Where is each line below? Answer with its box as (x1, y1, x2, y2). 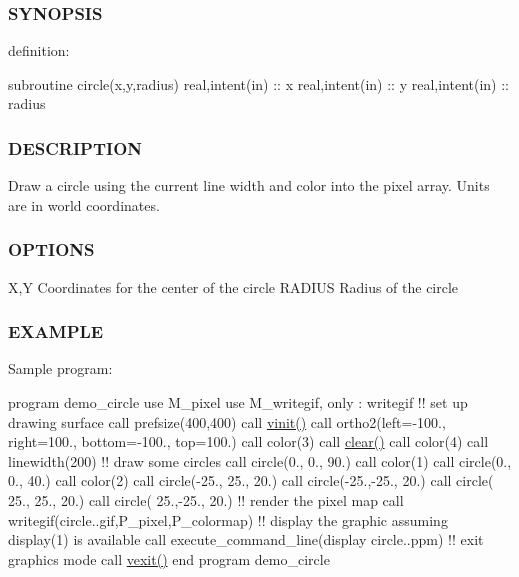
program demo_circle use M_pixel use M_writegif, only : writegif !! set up (8, 392, 468, 413)
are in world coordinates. (8, 194, 160, 215)
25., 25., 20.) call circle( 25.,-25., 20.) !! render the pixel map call (8, 490, 404, 510)
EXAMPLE (8, 319, 104, 344)
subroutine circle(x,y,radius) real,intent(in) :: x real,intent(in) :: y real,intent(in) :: (8, 73, 509, 94)
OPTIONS (8, 237, 95, 262)
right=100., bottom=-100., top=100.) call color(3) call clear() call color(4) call (8, 431, 489, 452)
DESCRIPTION (8, 135, 143, 160)
